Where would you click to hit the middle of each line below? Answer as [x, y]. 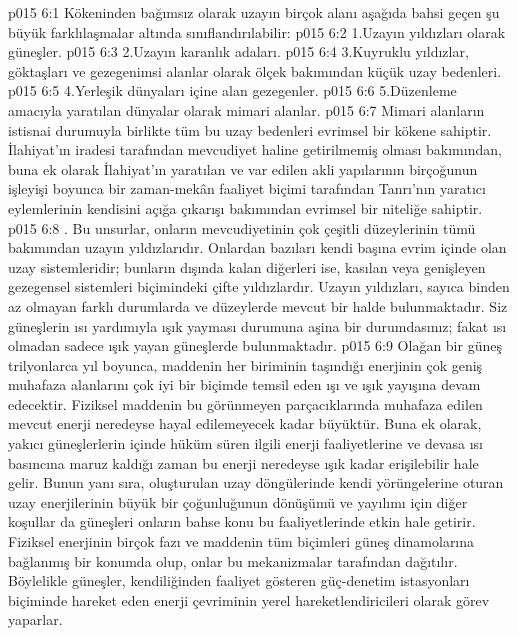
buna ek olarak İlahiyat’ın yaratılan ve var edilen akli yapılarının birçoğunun [243, 168]
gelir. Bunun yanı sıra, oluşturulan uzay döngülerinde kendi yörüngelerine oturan [256, 482]
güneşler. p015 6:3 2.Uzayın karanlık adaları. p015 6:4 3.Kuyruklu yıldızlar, [238, 51]
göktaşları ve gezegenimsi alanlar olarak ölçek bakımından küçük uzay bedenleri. [255, 70]
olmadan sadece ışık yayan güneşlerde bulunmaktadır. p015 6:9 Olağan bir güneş [255, 345]
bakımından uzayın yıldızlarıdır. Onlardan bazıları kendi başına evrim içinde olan [257, 247]
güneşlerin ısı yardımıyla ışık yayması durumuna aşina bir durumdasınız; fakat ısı [257, 325]
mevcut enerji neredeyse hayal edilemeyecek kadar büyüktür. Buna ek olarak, [245, 423]
